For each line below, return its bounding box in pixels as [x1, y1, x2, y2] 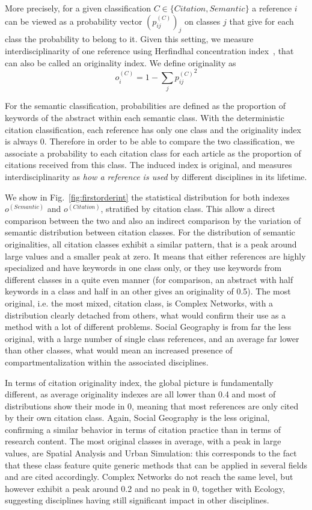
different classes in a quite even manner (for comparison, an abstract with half [5, 273, 293, 285]
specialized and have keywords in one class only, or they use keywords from [5, 261, 282, 274]
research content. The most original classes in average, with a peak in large [5, 435, 281, 447]
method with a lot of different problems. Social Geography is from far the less [5, 320, 292, 333]
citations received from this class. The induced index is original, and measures [5, 158, 292, 171]
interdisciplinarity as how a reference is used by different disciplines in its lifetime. [5, 170, 307, 182]
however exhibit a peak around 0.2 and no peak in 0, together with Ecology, [5, 482, 285, 494]
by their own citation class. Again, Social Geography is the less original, [5, 411, 270, 424]
